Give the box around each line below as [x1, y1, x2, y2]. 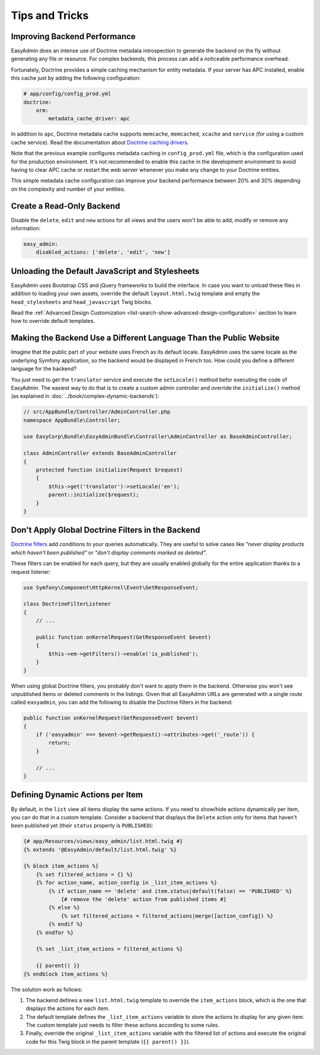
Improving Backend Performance [11, 31, 136, 41]
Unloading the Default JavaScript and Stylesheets [11, 266, 200, 276]
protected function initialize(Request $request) [36, 467, 183, 473]
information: [11, 225, 41, 232]
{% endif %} [48, 921, 83, 928]
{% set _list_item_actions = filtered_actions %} [36, 945, 183, 953]
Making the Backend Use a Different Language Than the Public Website [11, 333, 280, 343]
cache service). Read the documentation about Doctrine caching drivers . [11, 139, 189, 146]
